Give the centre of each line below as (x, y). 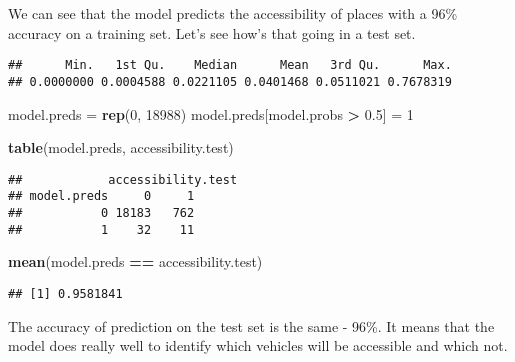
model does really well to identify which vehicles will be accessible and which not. (258, 345)
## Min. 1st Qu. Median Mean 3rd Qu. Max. (230, 65)
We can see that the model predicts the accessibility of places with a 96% (233, 13)
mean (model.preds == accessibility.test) (135, 261)
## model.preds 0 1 (101, 196)
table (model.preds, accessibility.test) (121, 147)
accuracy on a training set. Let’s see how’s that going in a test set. (212, 32)
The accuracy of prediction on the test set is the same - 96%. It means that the (251, 325)
